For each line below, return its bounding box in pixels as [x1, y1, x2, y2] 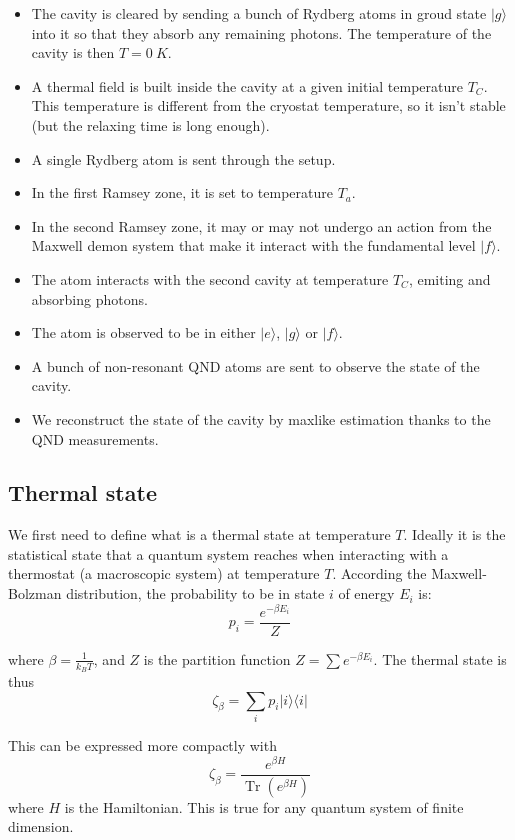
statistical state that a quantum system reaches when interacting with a [8, 543, 449, 564]
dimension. [8, 816, 74, 837]
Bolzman [8, 583, 62, 604]
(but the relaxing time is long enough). [31, 114, 270, 135]
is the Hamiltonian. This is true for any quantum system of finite [64, 796, 464, 817]
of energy [338, 583, 395, 604]
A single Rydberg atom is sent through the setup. [31, 148, 336, 169]
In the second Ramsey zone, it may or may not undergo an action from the [31, 215, 492, 236]
